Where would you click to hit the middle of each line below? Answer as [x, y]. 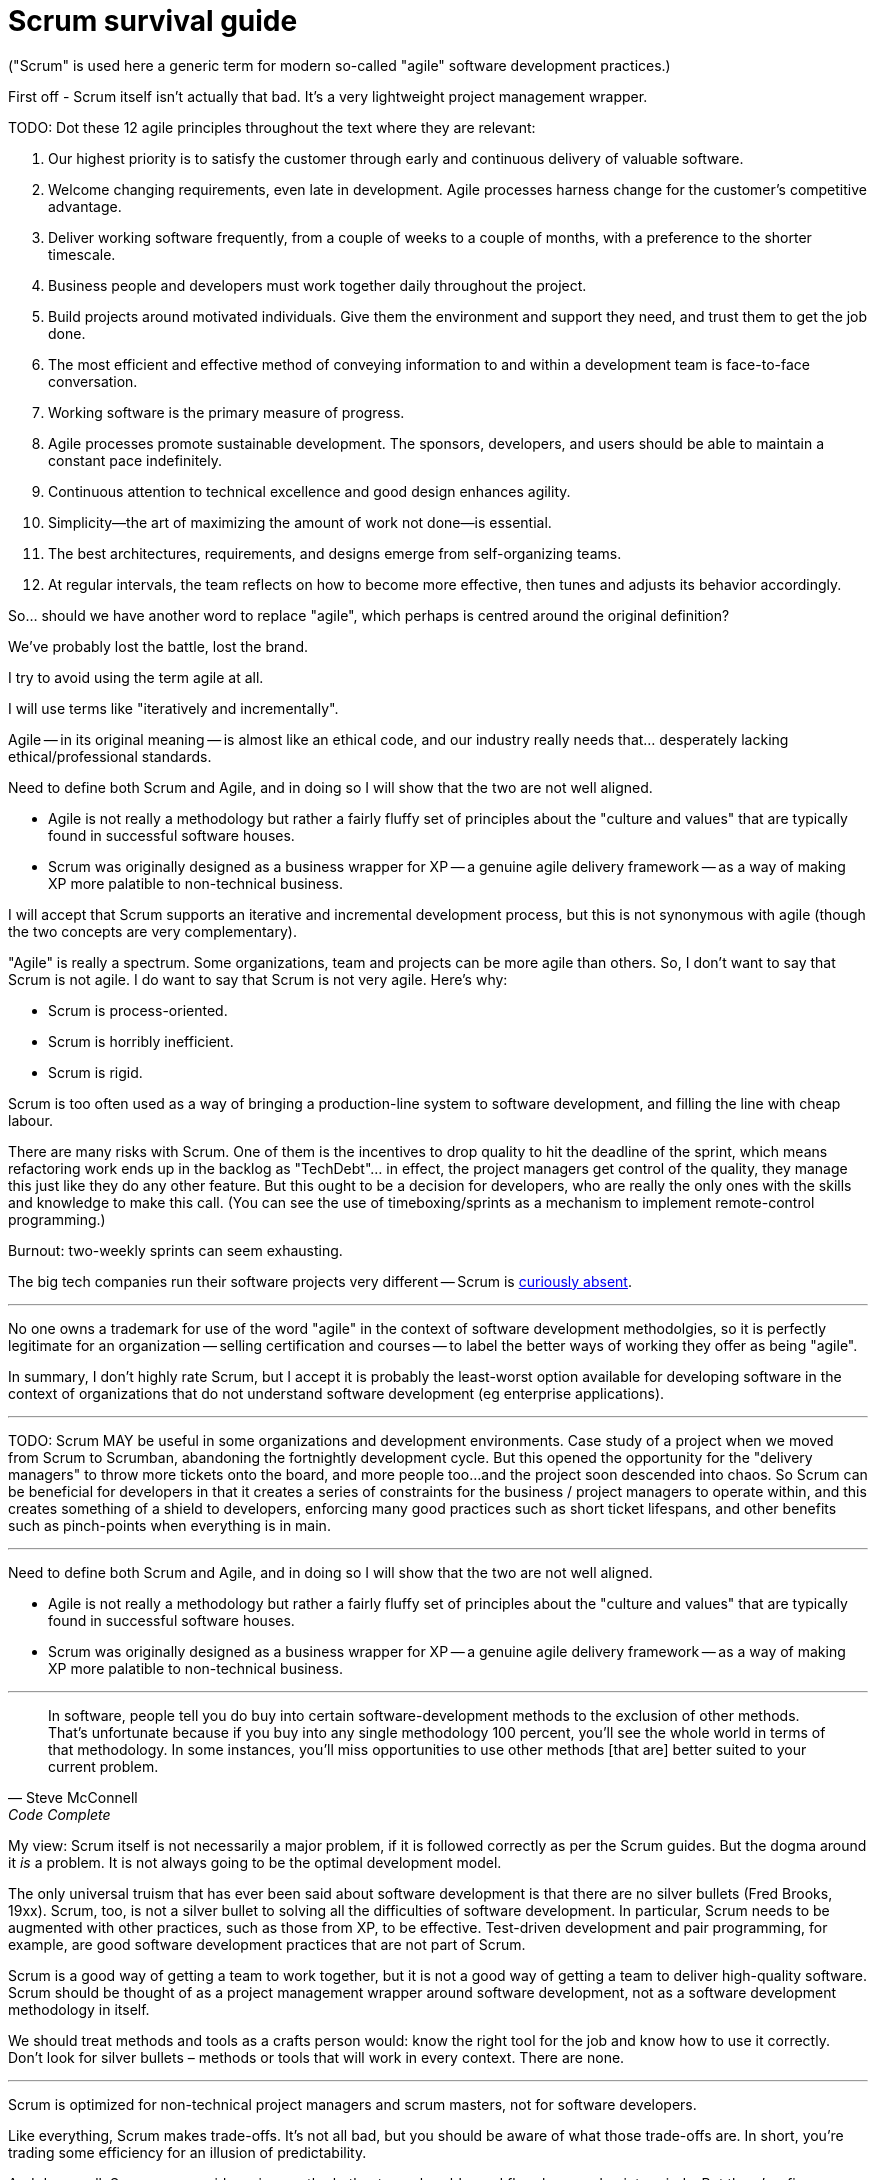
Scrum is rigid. [95, 1072]
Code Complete [59, 1814]
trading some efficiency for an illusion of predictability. [187, 2152]
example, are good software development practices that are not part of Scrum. [267, 1944]
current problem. [103, 1766]
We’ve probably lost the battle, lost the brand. [158, 646]
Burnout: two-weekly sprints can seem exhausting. [175, 1250]
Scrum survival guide [153, 21]
